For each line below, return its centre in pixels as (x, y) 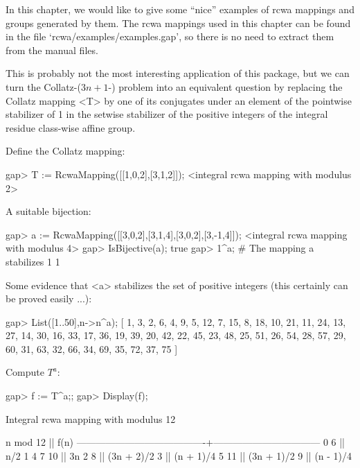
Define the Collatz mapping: (65, 151)
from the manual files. (52, 50)
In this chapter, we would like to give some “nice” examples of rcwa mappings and (180, 9)
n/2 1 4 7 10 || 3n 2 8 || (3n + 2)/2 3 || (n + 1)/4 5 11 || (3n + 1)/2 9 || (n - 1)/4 (179, 455)
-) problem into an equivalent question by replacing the (225, 86)
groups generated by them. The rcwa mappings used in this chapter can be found (178, 23)
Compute (25, 372)
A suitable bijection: (48, 211)
